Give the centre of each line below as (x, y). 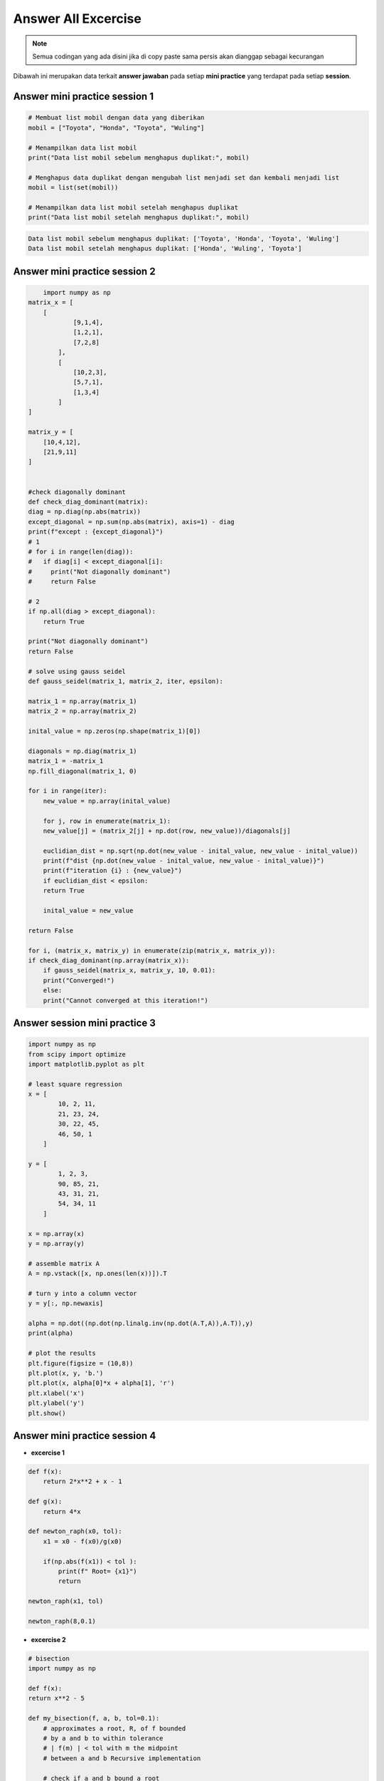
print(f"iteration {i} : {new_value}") (113, 871)
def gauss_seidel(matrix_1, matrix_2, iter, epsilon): (126, 681)
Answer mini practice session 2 (84, 271)
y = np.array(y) (57, 1243)
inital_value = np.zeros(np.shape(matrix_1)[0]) (114, 731)
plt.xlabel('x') (57, 1393)
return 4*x (62, 1511)
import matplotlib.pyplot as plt (86, 1064)
